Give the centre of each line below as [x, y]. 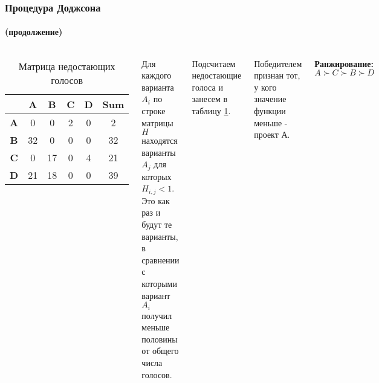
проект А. [272, 134]
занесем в [210, 99]
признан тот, [277, 75]
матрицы [157, 122]
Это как [156, 200]
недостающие [217, 75]
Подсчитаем [214, 63]
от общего [160, 351]
